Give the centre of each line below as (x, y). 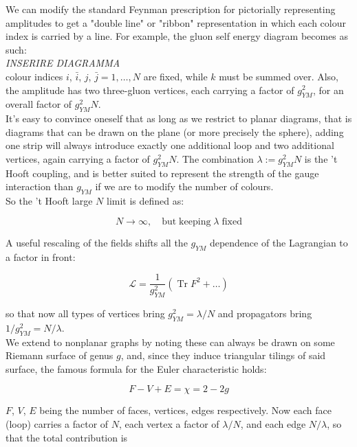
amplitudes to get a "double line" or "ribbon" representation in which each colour (176, 22)
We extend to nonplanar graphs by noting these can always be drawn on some (170, 342)
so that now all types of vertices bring (85, 313)
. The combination (215, 158)
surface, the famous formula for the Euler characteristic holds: (136, 368)
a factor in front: (41, 256)
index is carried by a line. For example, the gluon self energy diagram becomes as (177, 36)
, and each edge (273, 423)
